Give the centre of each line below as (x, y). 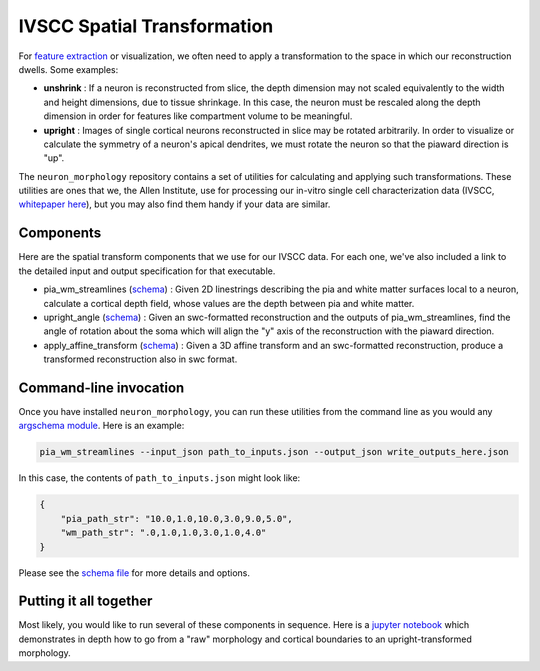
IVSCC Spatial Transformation (146, 26)
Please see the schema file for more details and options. (134, 572)
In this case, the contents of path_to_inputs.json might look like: (159, 478)
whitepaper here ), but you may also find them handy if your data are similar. (174, 204)
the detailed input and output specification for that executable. (147, 271)
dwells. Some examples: (68, 69)
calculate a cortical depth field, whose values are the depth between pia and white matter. (229, 303)
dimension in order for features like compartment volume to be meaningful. (198, 116)
